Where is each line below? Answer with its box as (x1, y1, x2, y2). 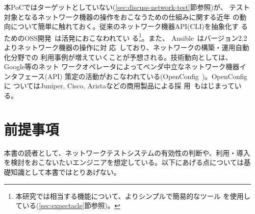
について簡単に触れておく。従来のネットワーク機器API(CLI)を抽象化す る (10, 21, 248, 31)
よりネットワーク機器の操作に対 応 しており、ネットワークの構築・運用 (4, 42, 235, 53)
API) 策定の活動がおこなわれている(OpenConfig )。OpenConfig (47, 71, 248, 81)
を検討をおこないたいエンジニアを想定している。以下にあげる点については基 (4, 157, 251, 167)
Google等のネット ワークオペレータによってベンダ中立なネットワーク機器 (4, 61, 240, 72)
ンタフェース (4, 71, 45, 81)
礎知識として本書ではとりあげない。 (4, 166, 121, 177)
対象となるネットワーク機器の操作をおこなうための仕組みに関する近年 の (4, 11, 240, 22)
